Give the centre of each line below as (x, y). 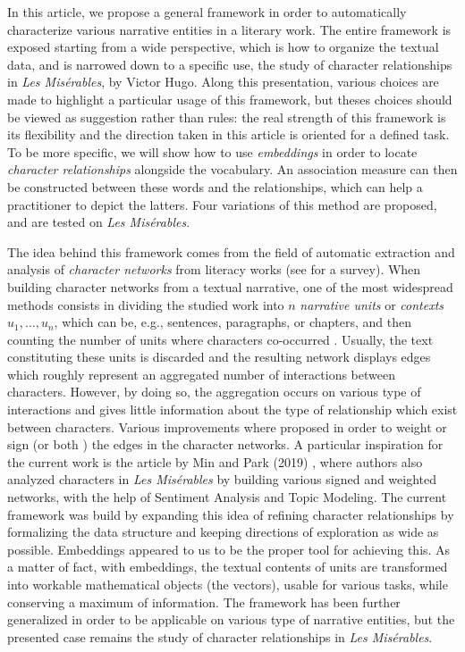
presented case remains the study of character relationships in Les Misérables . (220, 636)
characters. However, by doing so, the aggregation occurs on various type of (214, 392)
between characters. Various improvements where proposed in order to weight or (227, 426)
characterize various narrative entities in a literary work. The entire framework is (229, 29)
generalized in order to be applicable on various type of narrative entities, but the (231, 619)
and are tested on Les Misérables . (99, 222)
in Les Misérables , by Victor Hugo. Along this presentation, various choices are (223, 82)
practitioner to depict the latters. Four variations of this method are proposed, (222, 204)
